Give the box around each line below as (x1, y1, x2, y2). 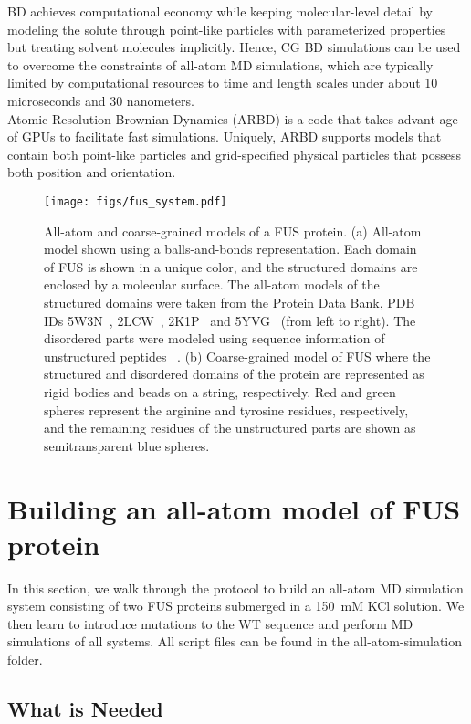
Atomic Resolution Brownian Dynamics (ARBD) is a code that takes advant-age (7, 109, 458, 128)
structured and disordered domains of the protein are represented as (44, 364, 424, 383)
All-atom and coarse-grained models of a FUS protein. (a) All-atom (44, 221, 422, 240)
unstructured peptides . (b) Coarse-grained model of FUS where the (44, 346, 431, 365)
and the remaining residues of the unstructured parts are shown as (44, 418, 416, 437)
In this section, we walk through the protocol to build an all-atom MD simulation (7, 578, 464, 597)
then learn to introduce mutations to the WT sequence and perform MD (7, 614, 413, 633)
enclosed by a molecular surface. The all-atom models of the (44, 275, 380, 294)
